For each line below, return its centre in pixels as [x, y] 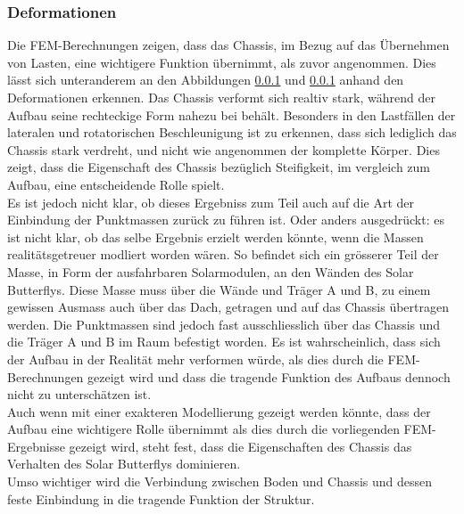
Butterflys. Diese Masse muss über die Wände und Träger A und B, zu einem [219, 289]
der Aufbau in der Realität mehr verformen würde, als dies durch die [195, 359]
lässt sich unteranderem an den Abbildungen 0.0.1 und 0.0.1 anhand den [206, 80]
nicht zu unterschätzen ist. [79, 394]
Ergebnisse [36, 446]
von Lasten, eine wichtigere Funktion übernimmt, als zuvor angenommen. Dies [222, 62]
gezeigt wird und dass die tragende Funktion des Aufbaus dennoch [269, 376]
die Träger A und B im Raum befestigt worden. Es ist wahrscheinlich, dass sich [224, 342]
